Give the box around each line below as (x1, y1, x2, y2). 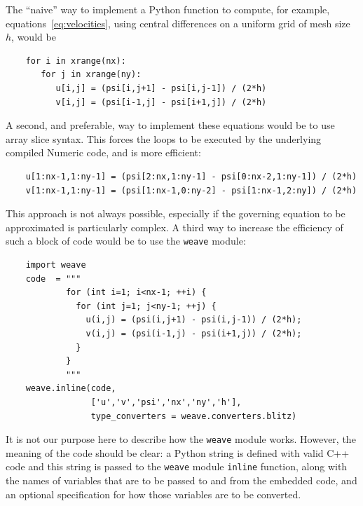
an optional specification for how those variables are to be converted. (6, 486, 301, 501)
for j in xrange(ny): (41, 69, 142, 80)
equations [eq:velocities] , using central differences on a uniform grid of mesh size (6, 15, 350, 30)
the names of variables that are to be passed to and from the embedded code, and (6, 473, 357, 487)
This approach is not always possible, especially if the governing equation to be (6, 206, 345, 221)
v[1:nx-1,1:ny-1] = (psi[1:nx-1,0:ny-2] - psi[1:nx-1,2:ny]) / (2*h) (25, 185, 357, 196)
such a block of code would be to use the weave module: (6, 233, 246, 248)
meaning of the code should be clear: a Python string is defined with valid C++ (6, 445, 350, 460)
